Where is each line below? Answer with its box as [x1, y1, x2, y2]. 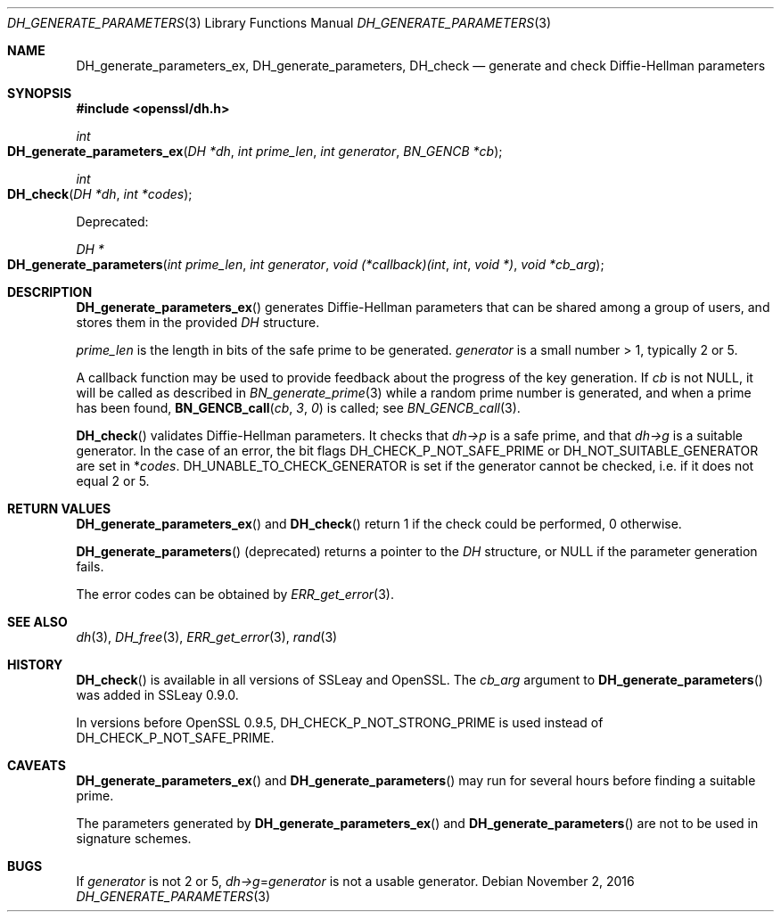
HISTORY [7, 657, 63, 672]
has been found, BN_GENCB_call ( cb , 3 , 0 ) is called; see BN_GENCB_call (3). [76, 400, 521, 415]
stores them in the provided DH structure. [76, 315, 320, 330]
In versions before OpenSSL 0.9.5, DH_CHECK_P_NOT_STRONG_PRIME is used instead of [76, 715, 604, 730]
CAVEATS [7, 758, 66, 773]
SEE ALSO [7, 614, 68, 629]
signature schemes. [76, 831, 192, 846]
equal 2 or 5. [76, 473, 150, 488]
